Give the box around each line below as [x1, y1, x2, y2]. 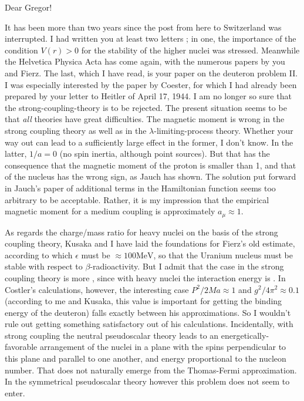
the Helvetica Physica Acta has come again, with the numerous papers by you [5, 55, 285, 68]
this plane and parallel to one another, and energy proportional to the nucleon [5, 352, 286, 365]
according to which [5, 248, 73, 261]
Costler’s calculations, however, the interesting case [5, 283, 189, 295]
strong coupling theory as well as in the [5, 124, 147, 136]
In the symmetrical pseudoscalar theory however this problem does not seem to [5, 375, 290, 387]
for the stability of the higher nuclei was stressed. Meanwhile [81, 43, 300, 56]
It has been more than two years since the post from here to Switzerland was [5, 21, 282, 33]
